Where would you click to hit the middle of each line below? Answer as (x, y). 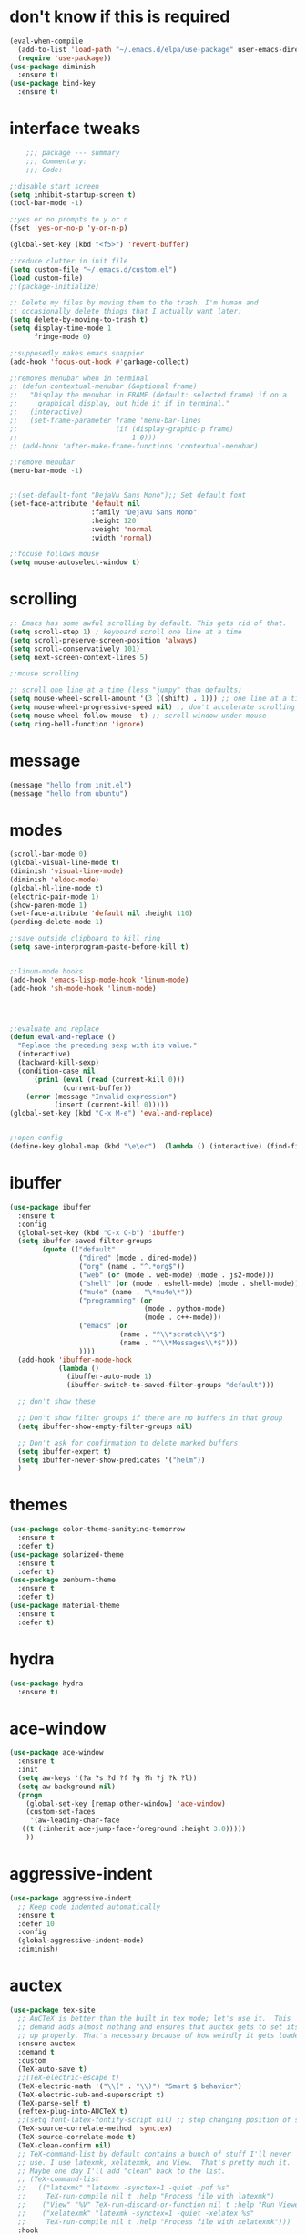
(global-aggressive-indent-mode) (81, 1941)
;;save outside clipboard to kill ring (85, 939)
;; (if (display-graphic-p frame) (122, 429)
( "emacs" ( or (103, 1326)
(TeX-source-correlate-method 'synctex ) (95, 2129)
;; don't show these (56, 1402)
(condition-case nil (56, 1071)
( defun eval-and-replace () (63, 1037)
